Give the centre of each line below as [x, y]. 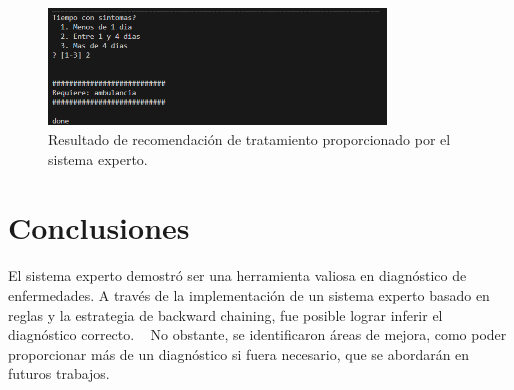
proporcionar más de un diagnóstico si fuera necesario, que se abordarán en [239, 353]
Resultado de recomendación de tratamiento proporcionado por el [249, 139]
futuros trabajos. [59, 373]
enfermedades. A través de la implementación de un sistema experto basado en [249, 294]
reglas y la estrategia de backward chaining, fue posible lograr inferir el [225, 314]
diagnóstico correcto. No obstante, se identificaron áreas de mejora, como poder [257, 334]
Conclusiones [99, 227]
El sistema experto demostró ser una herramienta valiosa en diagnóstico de [237, 275]
